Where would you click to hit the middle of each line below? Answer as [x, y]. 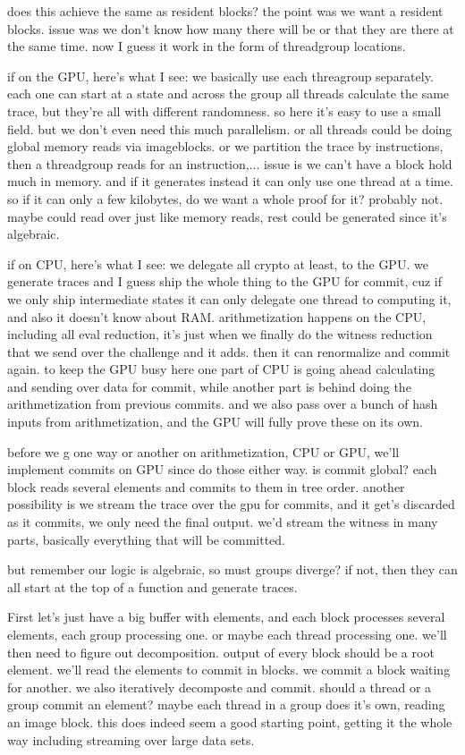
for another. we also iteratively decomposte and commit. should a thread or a [220, 687]
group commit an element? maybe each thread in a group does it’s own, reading [226, 704]
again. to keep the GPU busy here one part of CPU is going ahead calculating [221, 369]
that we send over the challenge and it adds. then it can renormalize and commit [229, 351]
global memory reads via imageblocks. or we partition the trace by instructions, [225, 146]
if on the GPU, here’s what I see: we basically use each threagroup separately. [220, 76]
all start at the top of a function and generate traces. [152, 586]
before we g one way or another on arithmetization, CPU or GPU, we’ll [203, 451]
